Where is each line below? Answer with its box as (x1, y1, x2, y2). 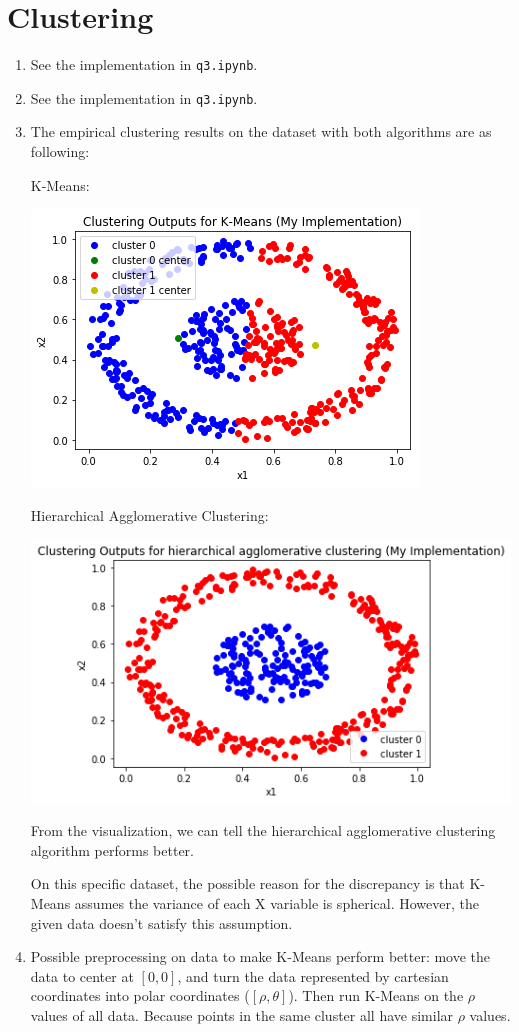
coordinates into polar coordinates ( (30, 985, 250, 1006)
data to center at (30, 965, 134, 986)
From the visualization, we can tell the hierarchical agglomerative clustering (30, 820, 496, 841)
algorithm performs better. (30, 839, 194, 860)
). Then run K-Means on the (288, 985, 464, 1006)
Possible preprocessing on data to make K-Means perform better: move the (30, 946, 491, 967)
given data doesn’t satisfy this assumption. (30, 912, 293, 933)
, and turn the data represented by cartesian (177, 965, 449, 986)
